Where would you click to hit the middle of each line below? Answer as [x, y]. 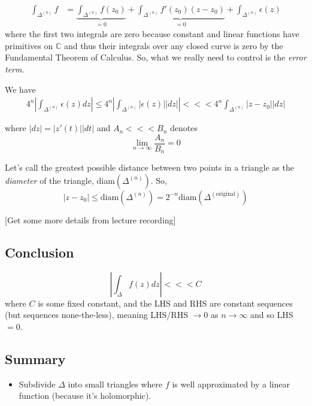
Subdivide [37, 384]
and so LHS [272, 315]
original [225, 194]
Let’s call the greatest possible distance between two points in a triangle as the [149, 167]
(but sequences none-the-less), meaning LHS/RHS [96, 315]
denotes [184, 128]
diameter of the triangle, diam [60, 180]
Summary [35, 358]
